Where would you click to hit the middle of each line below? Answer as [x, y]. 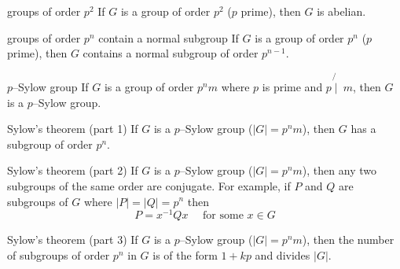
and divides [283, 254]
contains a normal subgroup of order [171, 53]
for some [223, 216]
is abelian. [341, 11]
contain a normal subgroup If [169, 37]
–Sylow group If [51, 87]
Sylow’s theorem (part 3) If [73, 240]
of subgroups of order [59, 254]
